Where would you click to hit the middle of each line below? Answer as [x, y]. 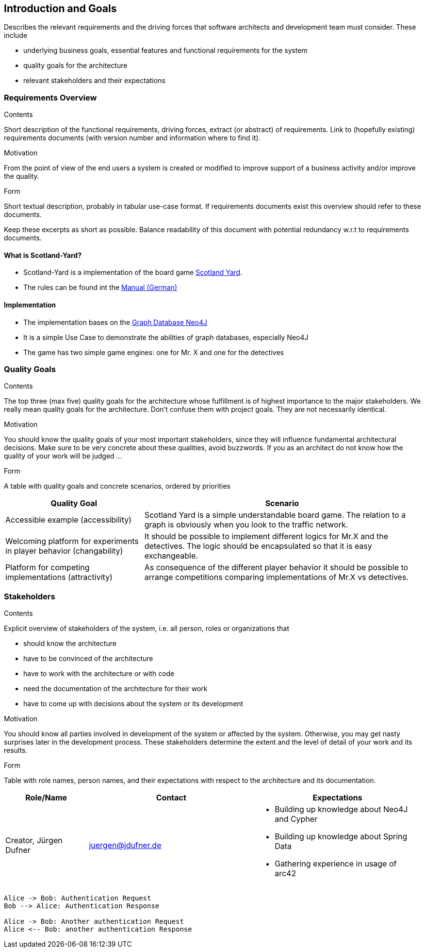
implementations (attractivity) [59, 577]
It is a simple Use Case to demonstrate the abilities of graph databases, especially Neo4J [166, 337]
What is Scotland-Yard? [43, 255]
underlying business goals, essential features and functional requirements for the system [165, 51]
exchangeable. [171, 556]
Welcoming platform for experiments [72, 541]
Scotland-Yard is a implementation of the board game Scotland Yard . [133, 272]
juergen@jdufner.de [125, 845]
